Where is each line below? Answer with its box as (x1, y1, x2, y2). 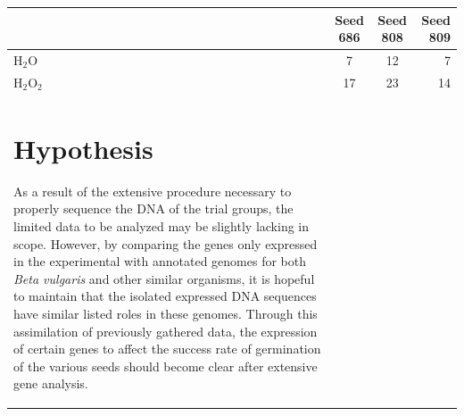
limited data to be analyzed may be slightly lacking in (13, 216, 310, 235)
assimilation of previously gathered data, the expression (13, 321, 318, 340)
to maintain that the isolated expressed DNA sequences (13, 287, 317, 305)
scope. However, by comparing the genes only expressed (13, 234, 318, 253)
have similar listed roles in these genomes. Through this (13, 304, 318, 322)
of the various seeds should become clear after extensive (13, 356, 318, 375)
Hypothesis (13, 129, 153, 166)
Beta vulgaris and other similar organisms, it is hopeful (13, 269, 315, 287)
